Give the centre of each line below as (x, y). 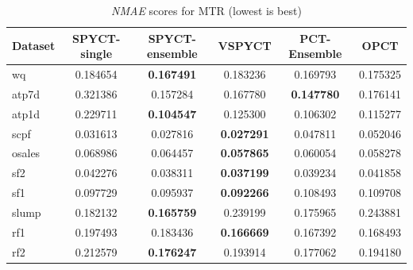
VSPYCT (245, 46)
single (96, 54)
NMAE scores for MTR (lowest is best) (206, 10)
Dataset (34, 46)
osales (26, 153)
